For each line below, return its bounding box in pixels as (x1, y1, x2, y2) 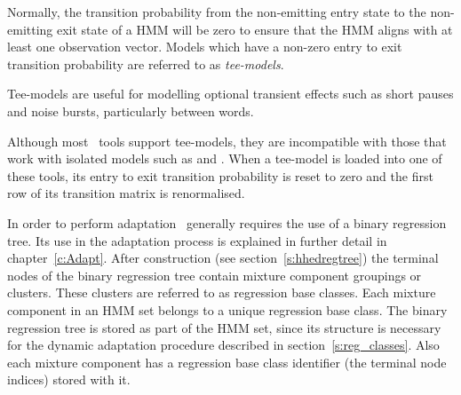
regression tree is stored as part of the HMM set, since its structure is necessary (7, 318, 441, 336)
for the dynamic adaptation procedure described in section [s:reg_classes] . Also (7, 336, 440, 354)
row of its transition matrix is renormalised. (7, 184, 245, 202)
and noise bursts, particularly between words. (7, 101, 254, 120)
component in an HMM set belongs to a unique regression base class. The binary (7, 300, 448, 319)
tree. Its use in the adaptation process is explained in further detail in (7, 231, 387, 249)
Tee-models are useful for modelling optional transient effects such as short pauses (7, 84, 454, 103)
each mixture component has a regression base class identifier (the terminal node (7, 352, 447, 371)
